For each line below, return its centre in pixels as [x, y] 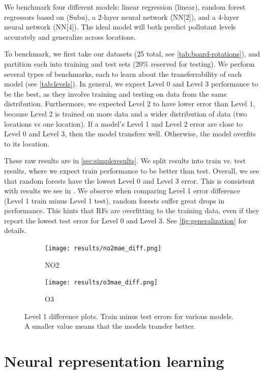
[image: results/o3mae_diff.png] [101, 283]
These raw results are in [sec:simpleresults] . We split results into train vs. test [125, 161]
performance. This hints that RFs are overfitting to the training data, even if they [132, 210]
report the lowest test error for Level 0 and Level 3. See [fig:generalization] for [126, 220]
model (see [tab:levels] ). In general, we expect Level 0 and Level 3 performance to [131, 84]
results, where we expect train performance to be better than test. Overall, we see [132, 170]
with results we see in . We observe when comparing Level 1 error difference [122, 191]
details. [15, 230]
